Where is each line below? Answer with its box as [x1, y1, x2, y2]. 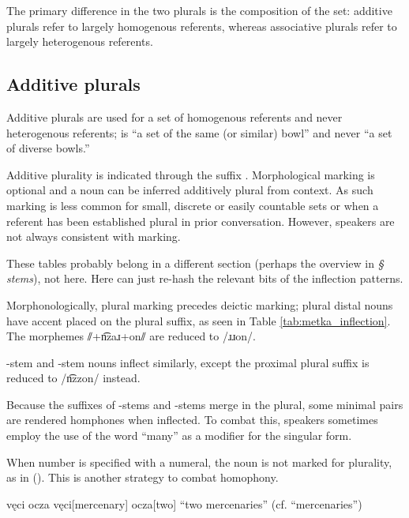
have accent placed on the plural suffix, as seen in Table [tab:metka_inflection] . [6, 312, 391, 328]
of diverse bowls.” [6, 140, 90, 156]
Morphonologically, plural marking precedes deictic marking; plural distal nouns [6, 296, 393, 313]
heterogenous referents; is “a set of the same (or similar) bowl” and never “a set [6, 124, 392, 141]
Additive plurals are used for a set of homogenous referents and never [6, 108, 343, 125]
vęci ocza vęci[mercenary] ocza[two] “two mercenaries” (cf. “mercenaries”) [6, 495, 362, 512]
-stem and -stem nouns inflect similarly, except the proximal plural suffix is [6, 354, 370, 370]
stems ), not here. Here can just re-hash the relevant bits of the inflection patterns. [6, 270, 403, 287]
